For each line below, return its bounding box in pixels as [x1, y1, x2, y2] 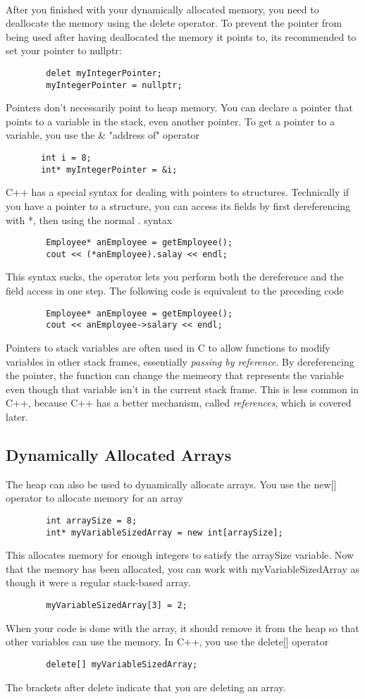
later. [6, 409, 28, 423]
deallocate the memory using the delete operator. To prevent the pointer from [6, 16, 342, 30]
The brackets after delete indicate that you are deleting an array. [6, 679, 286, 694]
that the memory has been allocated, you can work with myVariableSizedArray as [6, 561, 360, 576]
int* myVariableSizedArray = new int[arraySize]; [46, 527, 283, 538]
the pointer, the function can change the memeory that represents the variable [6, 368, 344, 383]
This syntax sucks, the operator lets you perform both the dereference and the [6, 269, 344, 284]
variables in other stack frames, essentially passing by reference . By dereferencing [6, 354, 354, 369]
